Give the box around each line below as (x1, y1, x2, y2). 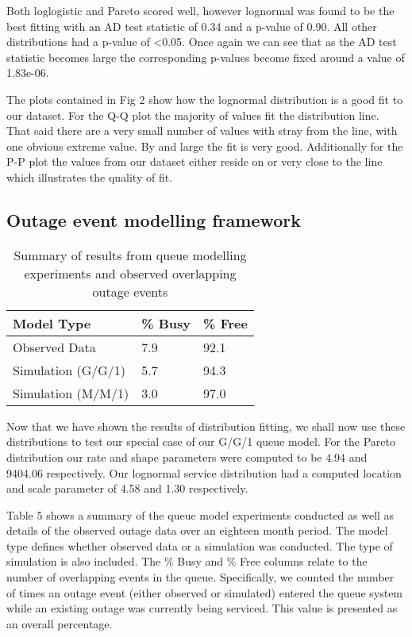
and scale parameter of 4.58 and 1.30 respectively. (6, 480, 248, 497)
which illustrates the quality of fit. (6, 168, 173, 185)
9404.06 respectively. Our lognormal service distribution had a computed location (6, 464, 402, 481)
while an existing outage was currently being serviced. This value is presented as (6, 600, 398, 616)
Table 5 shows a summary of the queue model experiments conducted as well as (6, 506, 395, 523)
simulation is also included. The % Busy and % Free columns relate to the (6, 553, 368, 570)
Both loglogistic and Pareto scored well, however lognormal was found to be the (6, 2, 395, 18)
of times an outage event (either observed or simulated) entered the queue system (6, 584, 403, 601)
